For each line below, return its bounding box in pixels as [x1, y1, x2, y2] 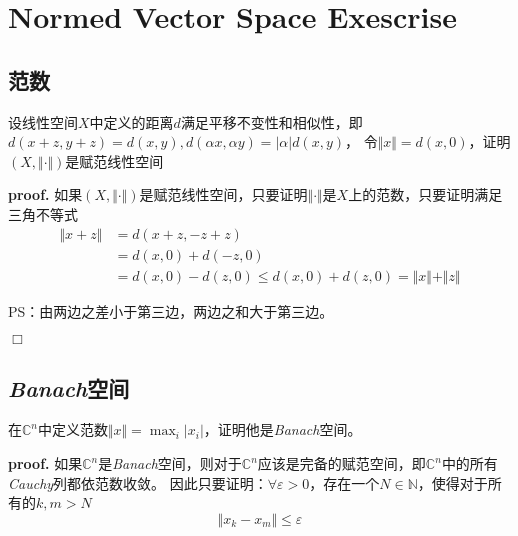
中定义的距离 [89, 111, 174, 132]
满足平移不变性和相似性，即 [180, 111, 363, 132]
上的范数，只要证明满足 [348, 184, 503, 205]
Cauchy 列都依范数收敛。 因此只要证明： [8, 472, 268, 493]
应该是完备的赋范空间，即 [257, 453, 426, 474]
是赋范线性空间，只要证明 [139, 184, 308, 205]
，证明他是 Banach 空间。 [203, 419, 362, 440]
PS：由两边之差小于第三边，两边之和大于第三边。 [8, 300, 334, 321]
